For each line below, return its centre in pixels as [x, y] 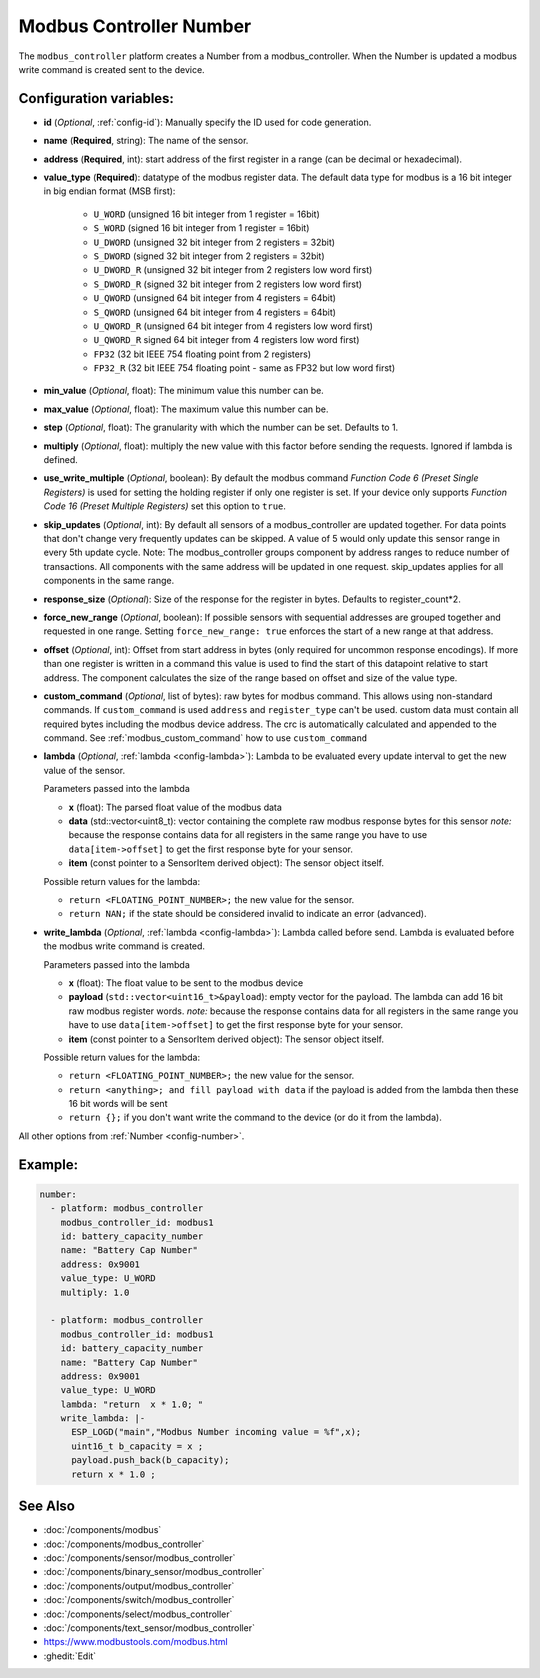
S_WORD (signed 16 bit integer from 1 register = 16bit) [201, 228]
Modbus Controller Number [135, 26]
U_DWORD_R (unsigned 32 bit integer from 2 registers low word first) [233, 270]
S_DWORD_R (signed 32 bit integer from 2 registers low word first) [228, 284]
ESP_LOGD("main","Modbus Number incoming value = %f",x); [216, 1432]
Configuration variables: [96, 98]
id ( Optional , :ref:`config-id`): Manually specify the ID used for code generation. [207, 122]
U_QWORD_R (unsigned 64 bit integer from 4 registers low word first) [233, 326]
